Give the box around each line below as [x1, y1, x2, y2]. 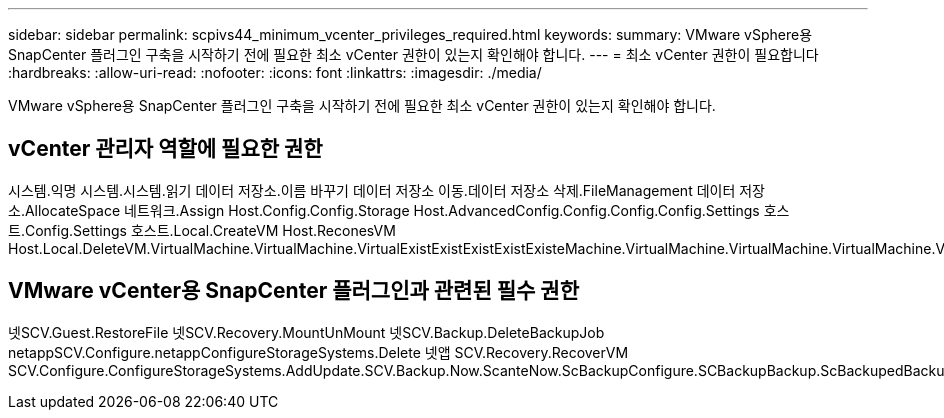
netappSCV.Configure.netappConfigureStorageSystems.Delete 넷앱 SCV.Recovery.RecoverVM [8, 343, 629, 361]
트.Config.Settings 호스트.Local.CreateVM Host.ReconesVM [8, 221, 396, 239]
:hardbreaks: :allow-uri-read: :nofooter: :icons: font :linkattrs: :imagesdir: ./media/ [8, 64, 542, 81]
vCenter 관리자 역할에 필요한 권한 [8, 136, 323, 162]
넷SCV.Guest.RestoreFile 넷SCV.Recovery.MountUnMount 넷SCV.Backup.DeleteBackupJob [8, 323, 605, 341]
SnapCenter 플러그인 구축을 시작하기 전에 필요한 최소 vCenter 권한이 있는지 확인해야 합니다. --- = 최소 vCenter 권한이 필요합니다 [8, 46, 819, 63]
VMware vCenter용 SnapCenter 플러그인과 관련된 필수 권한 [8, 278, 579, 304]
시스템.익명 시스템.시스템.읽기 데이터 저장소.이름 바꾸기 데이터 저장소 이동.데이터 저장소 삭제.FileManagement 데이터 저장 [8, 181, 765, 199]
